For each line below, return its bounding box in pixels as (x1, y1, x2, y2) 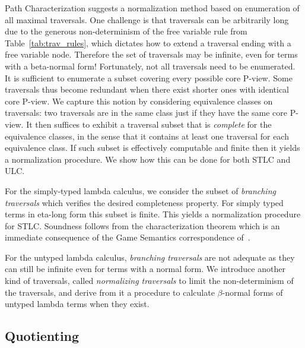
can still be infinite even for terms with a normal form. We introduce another (5, 262, 285, 275)
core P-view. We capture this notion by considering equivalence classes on (5, 94, 273, 107)
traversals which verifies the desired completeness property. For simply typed (5, 196, 284, 208)
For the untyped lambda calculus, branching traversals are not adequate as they (5, 251, 295, 263)
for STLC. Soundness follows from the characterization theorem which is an (5, 219, 280, 232)
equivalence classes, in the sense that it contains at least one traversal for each (5, 129, 289, 142)
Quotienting (5, 327, 80, 345)
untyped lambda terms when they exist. (5, 298, 150, 310)
